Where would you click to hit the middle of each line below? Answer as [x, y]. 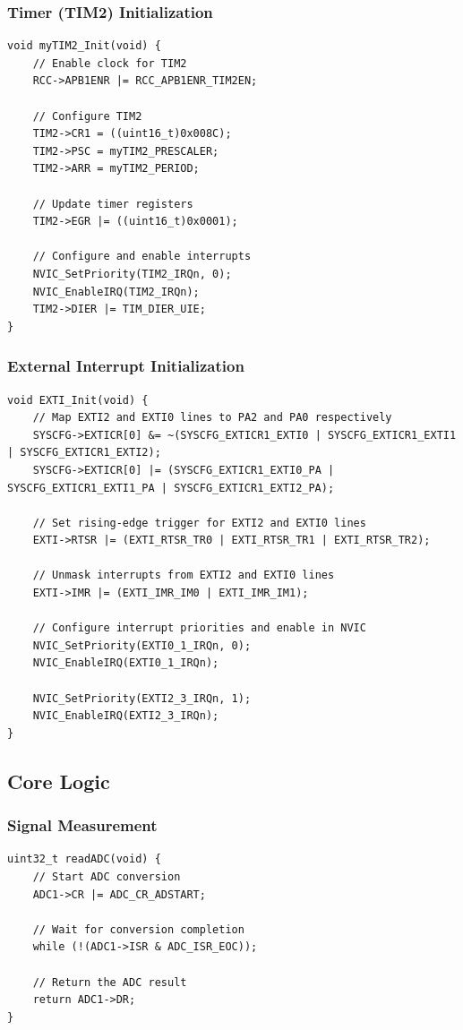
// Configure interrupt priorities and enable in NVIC [199, 628]
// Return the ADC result [110, 982]
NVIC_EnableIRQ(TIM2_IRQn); [116, 292]
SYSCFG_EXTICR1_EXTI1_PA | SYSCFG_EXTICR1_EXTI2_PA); [171, 488]
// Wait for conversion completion [138, 929]
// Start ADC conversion [107, 877]
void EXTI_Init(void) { [78, 400]
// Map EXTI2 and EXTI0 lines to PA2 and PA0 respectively [212, 418]
